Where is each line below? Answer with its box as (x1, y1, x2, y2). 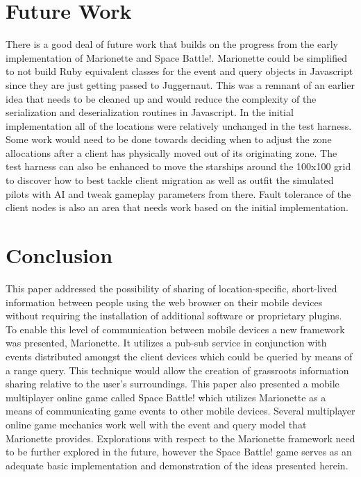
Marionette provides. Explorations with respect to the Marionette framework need (6, 430, 355, 445)
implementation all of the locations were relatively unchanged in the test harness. (6, 118, 352, 133)
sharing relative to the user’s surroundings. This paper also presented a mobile (6, 376, 339, 391)
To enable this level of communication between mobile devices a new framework (6, 321, 345, 336)
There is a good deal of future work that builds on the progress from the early (6, 37, 338, 51)
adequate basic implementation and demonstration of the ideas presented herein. (6, 458, 349, 472)
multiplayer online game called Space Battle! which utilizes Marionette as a (6, 390, 326, 404)
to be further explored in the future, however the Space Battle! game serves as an (6, 444, 352, 459)
